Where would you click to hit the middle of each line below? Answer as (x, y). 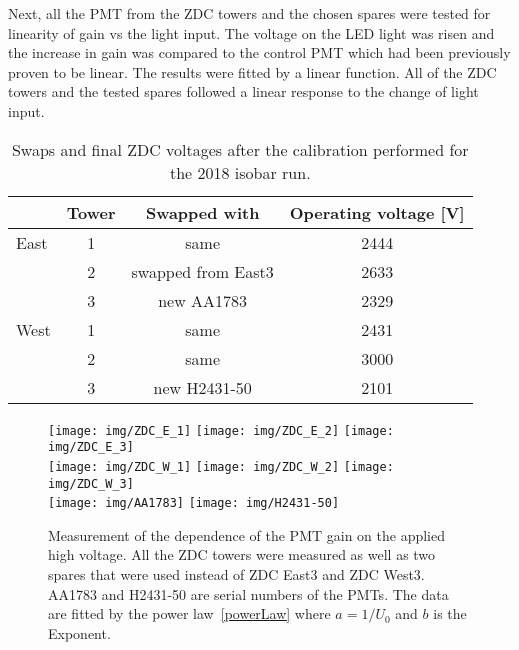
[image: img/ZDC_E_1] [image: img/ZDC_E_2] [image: (221, 430)
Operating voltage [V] (377, 212)
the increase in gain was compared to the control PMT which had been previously (259, 52)
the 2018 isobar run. (240, 172)
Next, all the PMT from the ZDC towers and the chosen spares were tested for (249, 13)
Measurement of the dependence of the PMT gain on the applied (246, 534)
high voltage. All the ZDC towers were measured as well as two (242, 554)
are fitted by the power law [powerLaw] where (189, 613)
